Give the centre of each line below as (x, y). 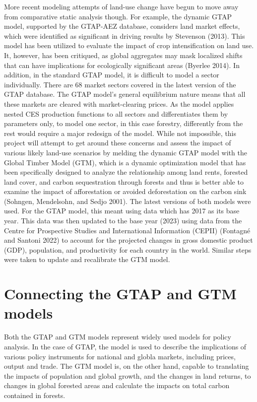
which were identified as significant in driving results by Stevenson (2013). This (125, 35)
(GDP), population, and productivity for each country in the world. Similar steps (128, 249)
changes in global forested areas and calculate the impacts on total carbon (117, 385)
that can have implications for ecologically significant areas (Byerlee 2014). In (122, 65)
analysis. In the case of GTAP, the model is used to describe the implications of (125, 346)
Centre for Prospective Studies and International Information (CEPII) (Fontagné (127, 230)
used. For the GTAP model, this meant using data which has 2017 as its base (122, 211)
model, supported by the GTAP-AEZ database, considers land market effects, (122, 26)
